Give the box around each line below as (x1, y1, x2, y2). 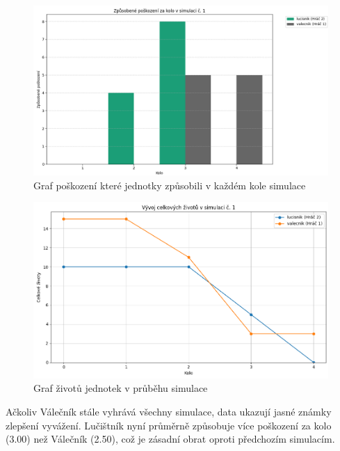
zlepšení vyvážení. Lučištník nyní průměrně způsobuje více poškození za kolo (6, 418, 332, 432)
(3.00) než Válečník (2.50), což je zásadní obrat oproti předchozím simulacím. (6, 432, 335, 446)
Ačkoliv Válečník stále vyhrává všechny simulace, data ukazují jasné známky (6, 404, 332, 419)
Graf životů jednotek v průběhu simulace (33, 381, 208, 395)
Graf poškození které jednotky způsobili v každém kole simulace (33, 177, 306, 192)
